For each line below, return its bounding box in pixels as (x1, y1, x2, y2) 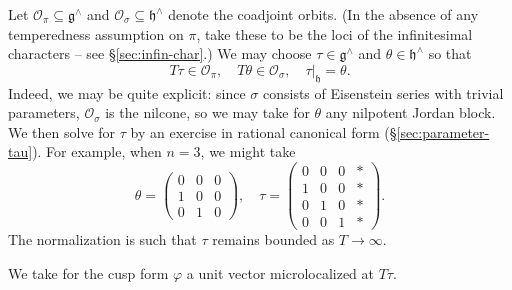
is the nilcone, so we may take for (105, 102, 310, 123)
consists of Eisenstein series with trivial (262, 82, 504, 103)
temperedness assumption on (8, 23, 184, 44)
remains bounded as (212, 229, 335, 250)
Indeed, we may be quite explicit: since (8, 82, 246, 103)
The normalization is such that (8, 229, 197, 250)
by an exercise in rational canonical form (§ (130, 121, 397, 142)
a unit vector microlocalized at (186, 262, 374, 283)
